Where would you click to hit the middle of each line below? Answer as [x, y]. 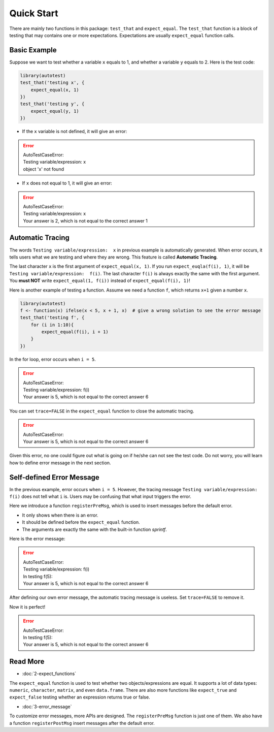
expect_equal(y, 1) [55, 111]
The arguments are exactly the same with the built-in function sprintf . [95, 529]
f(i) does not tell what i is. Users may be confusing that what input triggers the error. [100, 497]
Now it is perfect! [27, 607]
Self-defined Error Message [54, 477]
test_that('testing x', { [52, 83]
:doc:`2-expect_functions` [49, 674]
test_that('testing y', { [52, 104]
